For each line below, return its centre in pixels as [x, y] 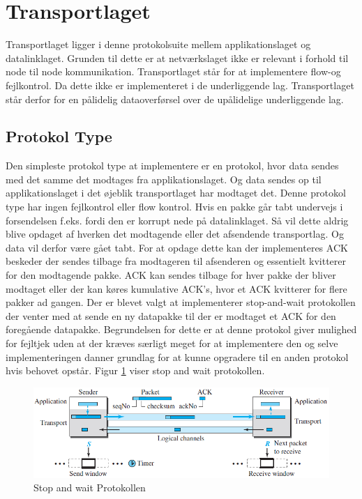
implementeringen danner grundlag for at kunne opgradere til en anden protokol [177, 356]
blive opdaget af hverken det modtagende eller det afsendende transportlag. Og [175, 234]
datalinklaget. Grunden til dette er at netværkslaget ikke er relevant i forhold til [177, 57]
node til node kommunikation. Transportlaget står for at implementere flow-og [173, 71]
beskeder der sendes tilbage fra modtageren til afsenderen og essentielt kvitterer [176, 261]
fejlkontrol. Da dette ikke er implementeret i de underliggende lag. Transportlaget [180, 85]
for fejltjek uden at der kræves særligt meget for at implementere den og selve [172, 343]
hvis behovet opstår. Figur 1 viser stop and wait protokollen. [135, 370]
